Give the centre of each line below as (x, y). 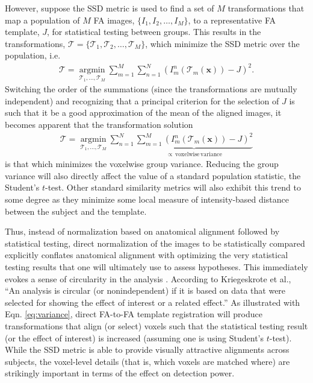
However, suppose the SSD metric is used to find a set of (110, 8)
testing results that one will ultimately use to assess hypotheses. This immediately (156, 267)
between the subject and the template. (76, 211)
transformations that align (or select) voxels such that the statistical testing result (156, 325)
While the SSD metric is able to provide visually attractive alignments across (147, 350)
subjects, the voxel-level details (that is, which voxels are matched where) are (147, 361)
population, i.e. (33, 55)
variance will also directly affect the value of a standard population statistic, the (153, 175)
